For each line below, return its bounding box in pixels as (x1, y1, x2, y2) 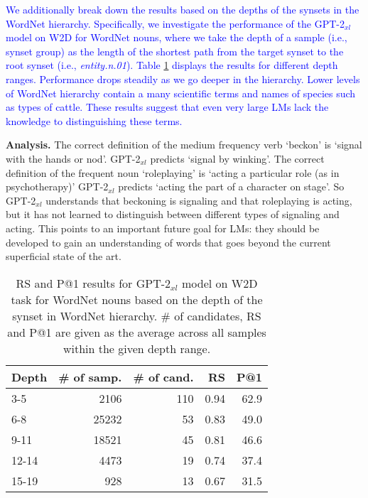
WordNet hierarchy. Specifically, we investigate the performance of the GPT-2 (6, 16, 345, 31)
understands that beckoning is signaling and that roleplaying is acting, (45, 193, 352, 207)
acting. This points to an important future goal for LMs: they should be (6, 220, 320, 235)
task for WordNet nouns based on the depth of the (11, 291, 263, 308)
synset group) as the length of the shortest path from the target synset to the (6, 43, 344, 58)
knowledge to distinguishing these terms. (6, 113, 183, 128)
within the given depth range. (63, 340, 211, 357)
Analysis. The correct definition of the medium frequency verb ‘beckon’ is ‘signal (6, 137, 362, 152)
